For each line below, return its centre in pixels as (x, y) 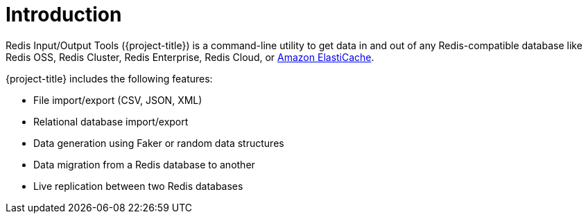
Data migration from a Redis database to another (144, 164)
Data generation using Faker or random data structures (159, 143)
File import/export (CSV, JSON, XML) (118, 100)
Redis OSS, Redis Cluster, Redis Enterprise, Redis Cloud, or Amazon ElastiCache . (190, 57)
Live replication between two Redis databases (138, 186)
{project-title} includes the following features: (109, 78)
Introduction (64, 15)
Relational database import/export (111, 121)
